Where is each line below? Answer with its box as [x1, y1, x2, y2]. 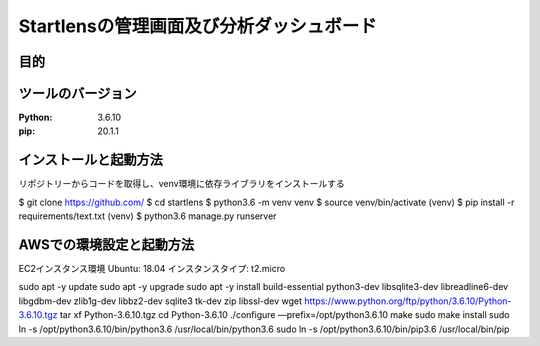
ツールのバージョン [18, 85, 137, 102]
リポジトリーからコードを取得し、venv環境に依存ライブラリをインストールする [18, 178, 345, 190]
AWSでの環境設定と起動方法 [18, 236, 195, 253]
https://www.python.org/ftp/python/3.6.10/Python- [303, 295, 512, 307]
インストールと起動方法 [18, 151, 164, 169]
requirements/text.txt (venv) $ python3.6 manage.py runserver [18, 210, 277, 222]
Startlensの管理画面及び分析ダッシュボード [18, 15, 377, 37]
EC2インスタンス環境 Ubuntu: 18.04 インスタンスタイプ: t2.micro [18, 263, 286, 275]
